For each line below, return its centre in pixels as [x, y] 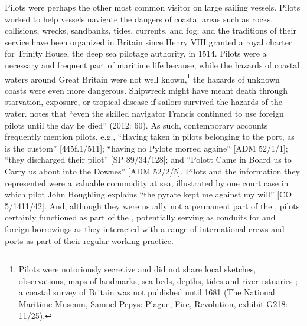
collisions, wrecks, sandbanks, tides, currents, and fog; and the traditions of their [151, 30]
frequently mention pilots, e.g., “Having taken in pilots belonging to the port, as [150, 136]
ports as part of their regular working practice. [89, 240]
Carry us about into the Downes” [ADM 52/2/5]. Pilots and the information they [152, 171]
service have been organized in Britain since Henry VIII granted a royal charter [148, 42]
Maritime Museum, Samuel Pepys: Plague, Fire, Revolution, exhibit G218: [153, 303]
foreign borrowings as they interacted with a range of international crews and [145, 228]
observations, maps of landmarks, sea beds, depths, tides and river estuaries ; [158, 280]
